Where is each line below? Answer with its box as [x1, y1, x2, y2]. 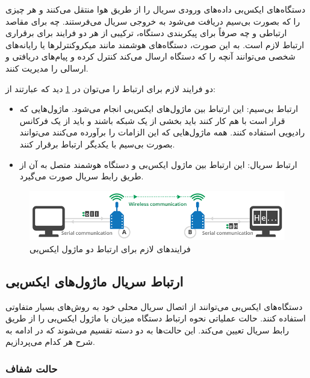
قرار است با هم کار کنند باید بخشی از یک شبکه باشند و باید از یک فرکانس [19, 114, 285, 126]
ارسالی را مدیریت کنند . [5, 61, 88, 74]
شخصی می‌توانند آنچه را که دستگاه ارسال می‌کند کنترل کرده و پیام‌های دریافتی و [5, 50, 296, 63]
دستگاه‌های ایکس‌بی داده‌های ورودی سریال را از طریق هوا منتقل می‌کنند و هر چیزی [5, 3, 306, 15]
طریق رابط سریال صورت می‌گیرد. [19, 170, 144, 182]
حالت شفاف [5, 361, 58, 376]
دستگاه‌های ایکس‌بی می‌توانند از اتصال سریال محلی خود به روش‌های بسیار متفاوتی [5, 300, 303, 312]
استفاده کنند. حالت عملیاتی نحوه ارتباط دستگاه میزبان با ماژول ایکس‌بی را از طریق [5, 312, 306, 324]
